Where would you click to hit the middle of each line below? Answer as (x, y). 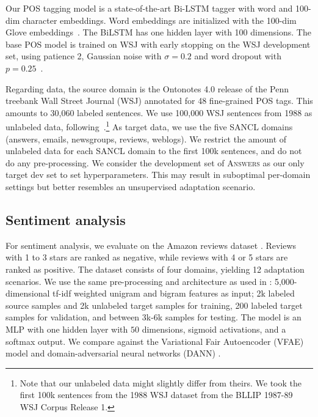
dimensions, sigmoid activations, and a (214, 329)
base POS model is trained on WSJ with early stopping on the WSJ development (158, 44)
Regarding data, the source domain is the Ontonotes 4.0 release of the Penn (147, 88)
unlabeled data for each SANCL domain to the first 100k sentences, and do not (154, 151)
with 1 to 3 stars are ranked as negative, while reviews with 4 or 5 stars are (147, 257)
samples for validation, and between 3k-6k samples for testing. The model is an (154, 317)
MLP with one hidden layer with (67, 329)
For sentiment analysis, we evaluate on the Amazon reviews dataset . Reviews (151, 245)
